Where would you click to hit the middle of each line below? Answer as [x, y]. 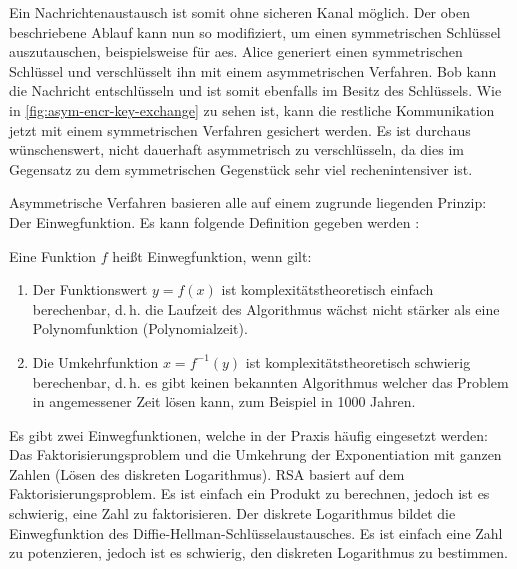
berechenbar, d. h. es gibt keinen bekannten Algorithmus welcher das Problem [270, 381]
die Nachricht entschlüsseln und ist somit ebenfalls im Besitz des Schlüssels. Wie [255, 90]
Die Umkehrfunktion [95, 361]
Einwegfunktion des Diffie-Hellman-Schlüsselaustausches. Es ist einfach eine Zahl [256, 532]
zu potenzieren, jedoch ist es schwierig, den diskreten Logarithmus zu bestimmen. [258, 552]
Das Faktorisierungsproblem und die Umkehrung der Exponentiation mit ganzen [255, 454]
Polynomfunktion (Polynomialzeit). [140, 328]
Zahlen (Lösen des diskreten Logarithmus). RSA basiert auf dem [207, 473]
